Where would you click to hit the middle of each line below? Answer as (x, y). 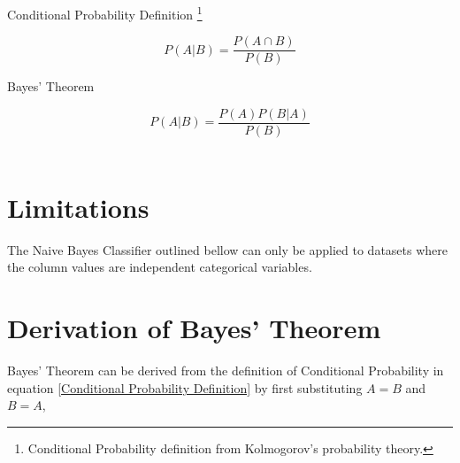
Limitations (78, 207)
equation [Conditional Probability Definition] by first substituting (185, 387)
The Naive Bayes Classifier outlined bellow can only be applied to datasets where (228, 249)
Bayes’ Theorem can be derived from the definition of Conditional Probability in (226, 370)
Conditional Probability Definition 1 (105, 13)
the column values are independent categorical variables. (160, 267)
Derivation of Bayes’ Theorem (194, 328)
